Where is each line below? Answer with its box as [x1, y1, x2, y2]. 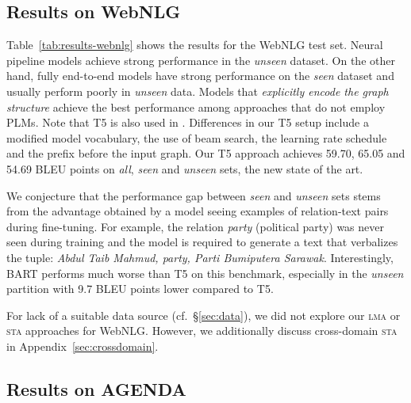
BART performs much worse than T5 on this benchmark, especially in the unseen [6, 264, 404, 281]
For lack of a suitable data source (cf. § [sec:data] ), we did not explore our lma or [6, 306, 401, 323]
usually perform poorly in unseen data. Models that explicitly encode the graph [6, 82, 389, 99]
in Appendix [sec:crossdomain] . [6, 337, 159, 354]
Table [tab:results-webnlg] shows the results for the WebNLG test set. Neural [6, 36, 383, 53]
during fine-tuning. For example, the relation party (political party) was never [6, 218, 384, 234]
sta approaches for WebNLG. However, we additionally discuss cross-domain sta [6, 322, 398, 339]
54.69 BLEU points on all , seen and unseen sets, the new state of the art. [6, 160, 363, 177]
